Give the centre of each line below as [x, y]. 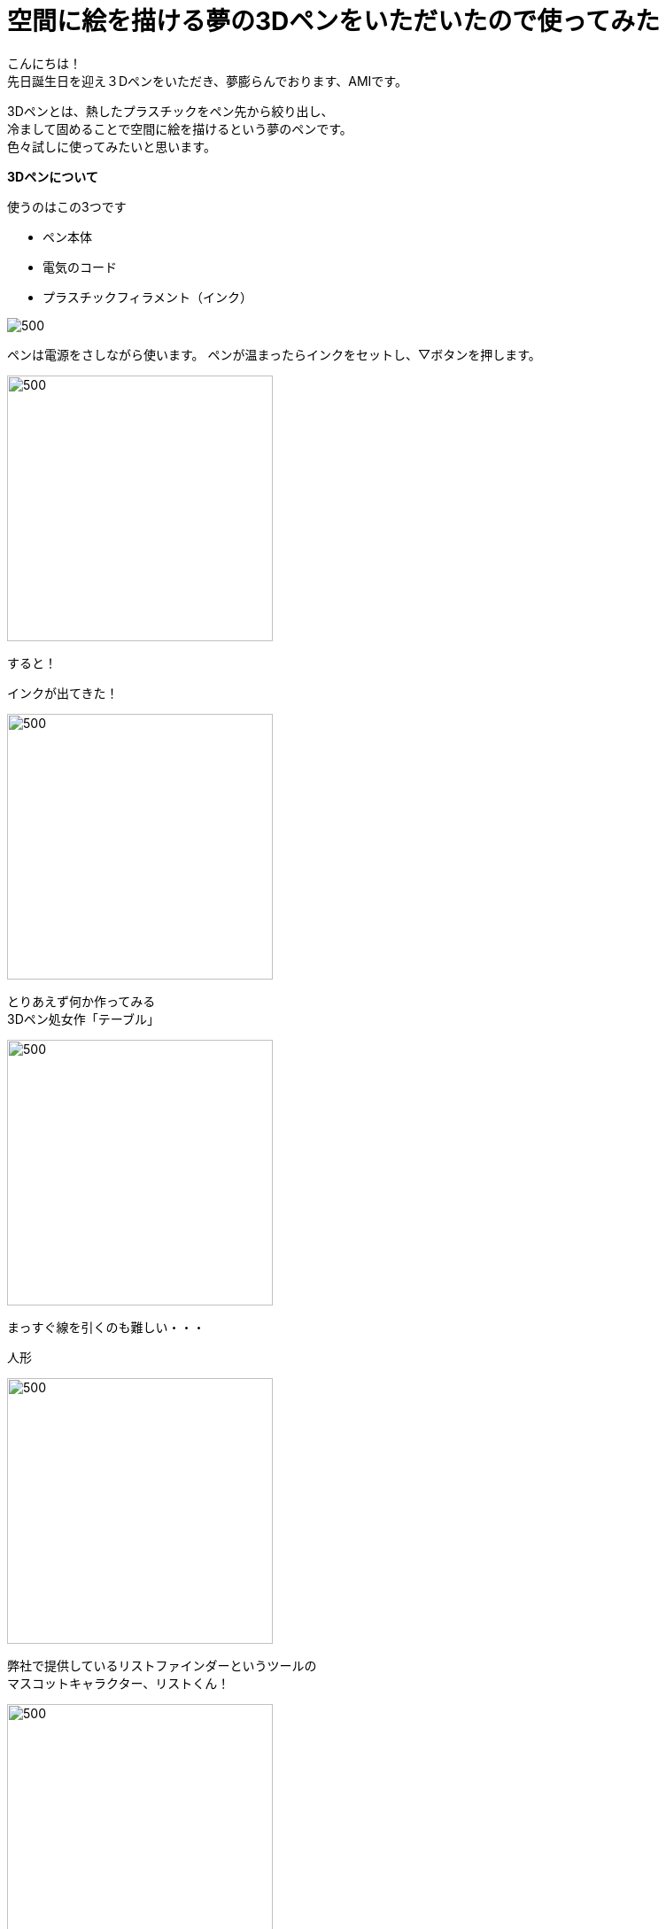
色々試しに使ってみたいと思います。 [112, 146]
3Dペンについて [53, 176]
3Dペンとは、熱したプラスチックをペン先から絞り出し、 [170, 111]
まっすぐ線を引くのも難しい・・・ [106, 1327]
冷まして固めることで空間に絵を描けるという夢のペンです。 [180, 128]
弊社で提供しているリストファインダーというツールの [162, 1665]
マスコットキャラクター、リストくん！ [119, 1683]
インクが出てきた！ [63, 693]
